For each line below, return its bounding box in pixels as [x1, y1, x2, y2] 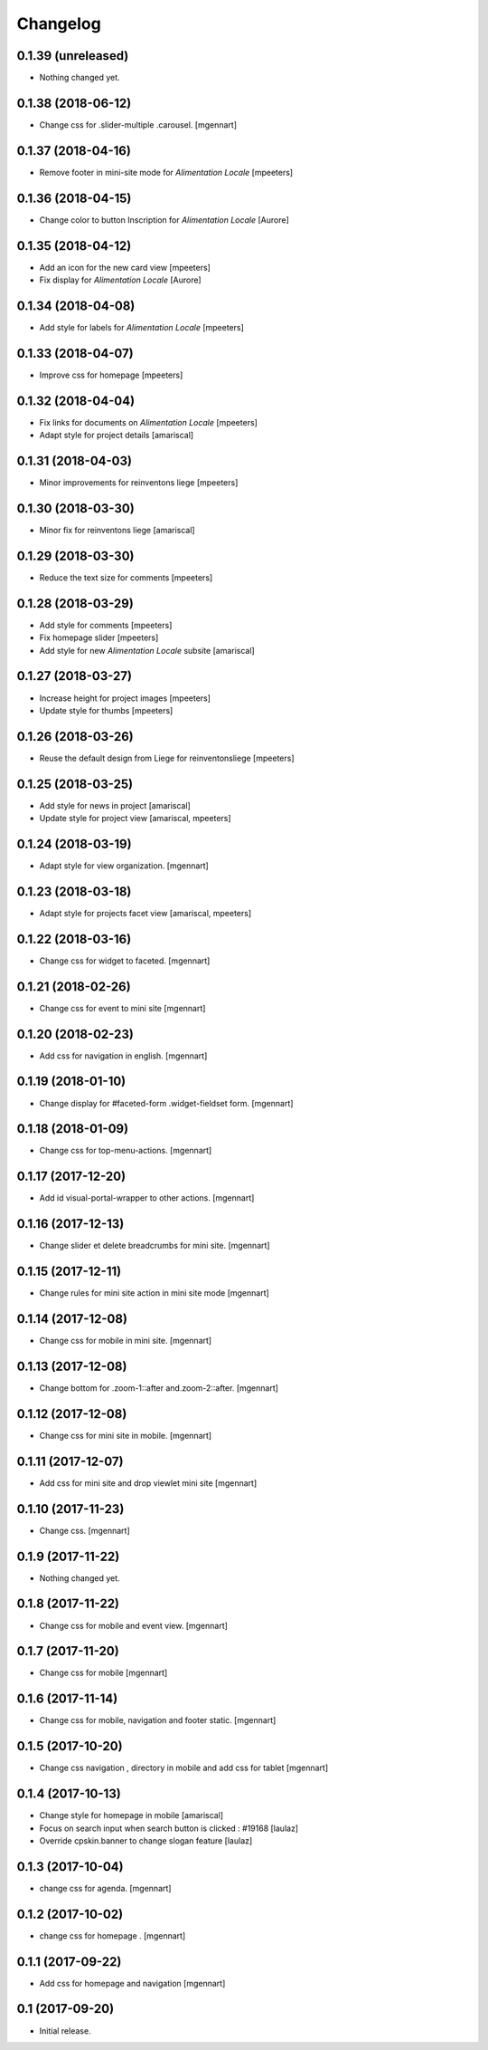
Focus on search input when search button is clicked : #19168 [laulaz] [39, 1823, 298, 1834]
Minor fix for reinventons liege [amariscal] [39, 525, 195, 535]
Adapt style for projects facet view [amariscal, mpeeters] [39, 907, 252, 918]
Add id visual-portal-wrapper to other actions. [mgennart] [39, 1193, 255, 1203]
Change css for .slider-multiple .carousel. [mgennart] [39, 119, 238, 130]
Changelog [16, 14, 101, 34]
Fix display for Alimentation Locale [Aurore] [39, 274, 202, 285]
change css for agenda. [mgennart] [39, 1882, 172, 1893]
